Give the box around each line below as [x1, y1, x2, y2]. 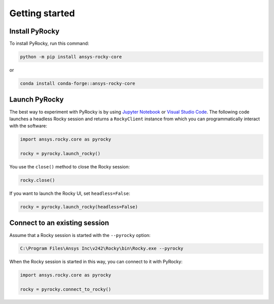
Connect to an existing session [9, 219, 109, 227]
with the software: [9, 123, 48, 129]
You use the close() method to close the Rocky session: [9, 164, 130, 170]
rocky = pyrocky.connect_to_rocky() [20, 287, 112, 292]
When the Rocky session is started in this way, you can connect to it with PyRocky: [9, 259, 183, 265]
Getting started [9, 8, 75, 19]
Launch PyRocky [9, 95, 64, 104]
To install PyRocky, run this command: [9, 41, 89, 47]
